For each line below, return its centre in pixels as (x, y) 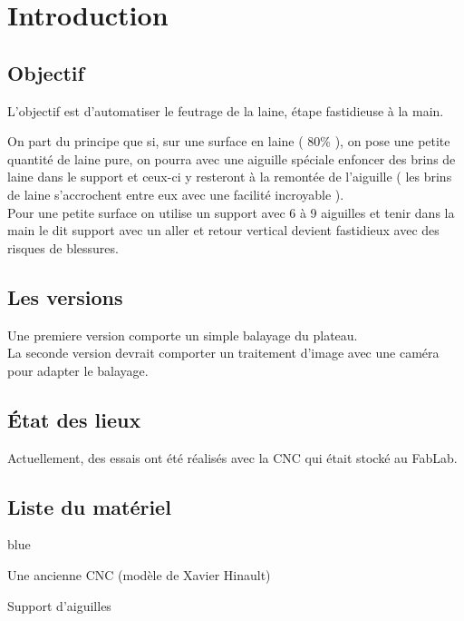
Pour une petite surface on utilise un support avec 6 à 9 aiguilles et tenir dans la (231, 212)
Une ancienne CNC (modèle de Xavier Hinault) (139, 574)
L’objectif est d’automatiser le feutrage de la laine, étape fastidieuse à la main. (226, 110)
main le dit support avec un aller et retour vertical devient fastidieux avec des (223, 230)
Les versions (65, 296)
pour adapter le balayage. (78, 370)
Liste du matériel (89, 506)
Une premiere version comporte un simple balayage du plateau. (183, 335)
